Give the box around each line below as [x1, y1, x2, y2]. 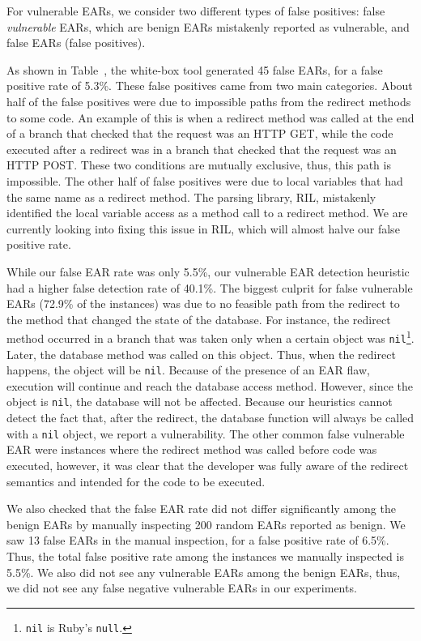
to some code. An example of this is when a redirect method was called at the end [6, 109, 415, 126]
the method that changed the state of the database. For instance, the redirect [6, 310, 391, 327]
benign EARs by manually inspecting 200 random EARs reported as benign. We [6, 515, 406, 532]
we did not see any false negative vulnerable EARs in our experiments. [6, 579, 357, 596]
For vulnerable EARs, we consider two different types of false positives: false [6, 2, 385, 19]
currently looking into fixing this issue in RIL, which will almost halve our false [6, 220, 400, 237]
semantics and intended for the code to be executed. [6, 472, 266, 489]
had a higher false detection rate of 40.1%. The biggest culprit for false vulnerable [6, 279, 413, 296]
